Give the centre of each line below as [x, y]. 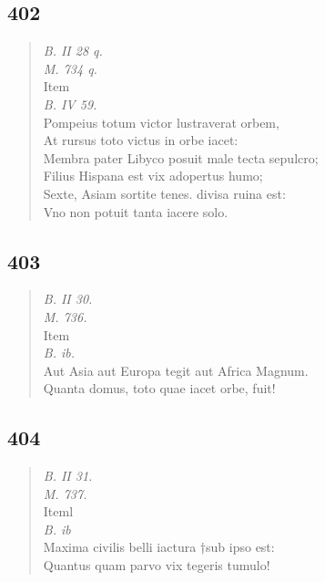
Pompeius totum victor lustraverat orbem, [161, 122]
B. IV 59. [70, 104]
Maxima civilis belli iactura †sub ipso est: [159, 547]
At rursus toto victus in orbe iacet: [141, 140]
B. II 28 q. [73, 51]
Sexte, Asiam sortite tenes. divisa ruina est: [164, 193]
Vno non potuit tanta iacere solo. [136, 211]
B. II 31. [68, 476]
